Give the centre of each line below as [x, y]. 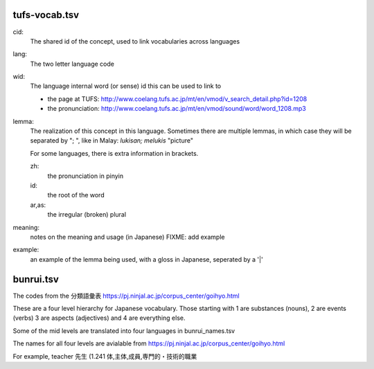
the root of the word [76, 195]
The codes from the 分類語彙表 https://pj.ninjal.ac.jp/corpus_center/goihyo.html [126, 296]
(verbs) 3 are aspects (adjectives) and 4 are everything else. [99, 318]
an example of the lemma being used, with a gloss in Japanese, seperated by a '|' [146, 259]
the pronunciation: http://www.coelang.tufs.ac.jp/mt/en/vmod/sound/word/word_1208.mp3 [177, 109]
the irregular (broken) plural [87, 215]
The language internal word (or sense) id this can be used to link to [126, 86]
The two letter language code [72, 64]
